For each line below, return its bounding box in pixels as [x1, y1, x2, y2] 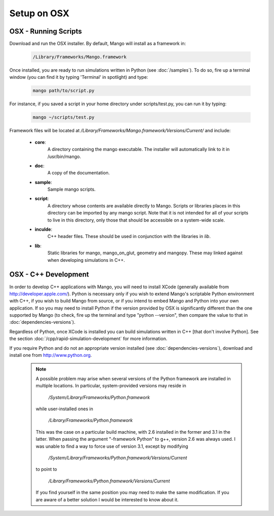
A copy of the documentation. [47, 170, 110, 176]
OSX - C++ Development [9, 270, 89, 279]
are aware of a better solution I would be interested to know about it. [36, 496, 179, 503]
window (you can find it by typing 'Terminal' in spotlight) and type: [9, 74, 148, 80]
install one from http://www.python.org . [9, 352, 92, 358]
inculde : [35, 226, 53, 232]
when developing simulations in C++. [47, 257, 125, 263]
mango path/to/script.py [32, 88, 95, 94]
